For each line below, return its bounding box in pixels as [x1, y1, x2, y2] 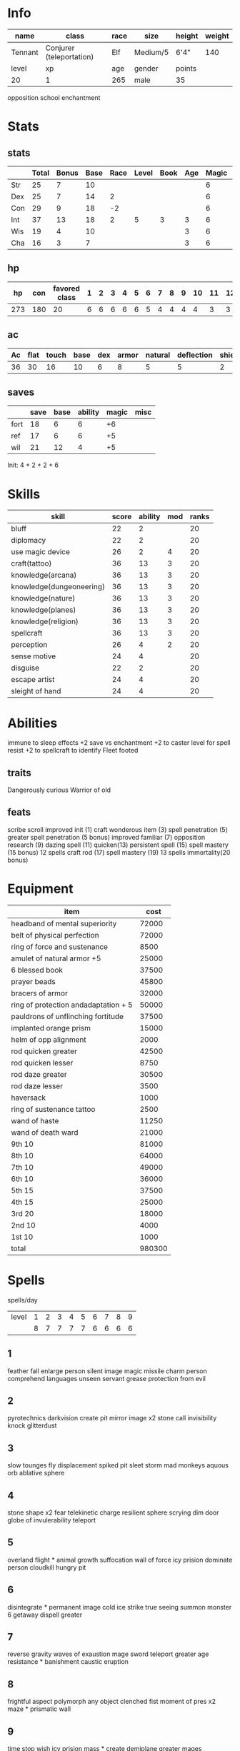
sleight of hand [11, 686, 61, 696]
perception [11, 640, 48, 650]
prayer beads [11, 976, 56, 986]
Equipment [7, 880, 74, 897]
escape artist [11, 675, 55, 685]
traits [7, 766, 32, 779]
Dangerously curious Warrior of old [7, 786, 111, 794]
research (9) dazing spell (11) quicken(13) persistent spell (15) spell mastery [7, 841, 229, 849]
